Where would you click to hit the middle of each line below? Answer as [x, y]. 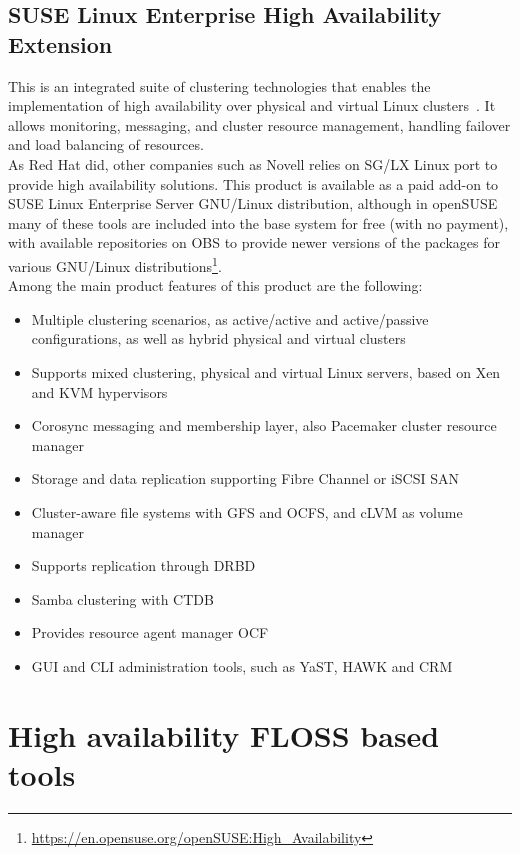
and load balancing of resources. [106, 144]
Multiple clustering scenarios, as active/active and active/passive [230, 318]
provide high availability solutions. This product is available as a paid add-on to [253, 183]
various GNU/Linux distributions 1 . [115, 264]
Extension [60, 43]
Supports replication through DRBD [143, 565]
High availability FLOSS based [224, 734]
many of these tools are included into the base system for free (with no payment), [258, 222]
